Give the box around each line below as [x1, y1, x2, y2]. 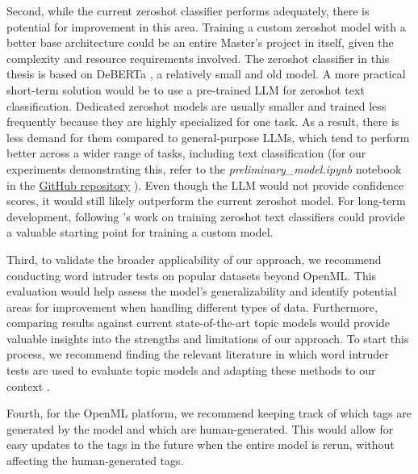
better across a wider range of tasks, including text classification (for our [6, 145, 366, 161]
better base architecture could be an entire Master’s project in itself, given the [6, 34, 394, 51]
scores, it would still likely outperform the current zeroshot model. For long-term [6, 192, 406, 209]
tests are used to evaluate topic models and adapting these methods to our [6, 362, 376, 379]
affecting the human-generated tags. [6, 452, 184, 469]
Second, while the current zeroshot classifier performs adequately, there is [6, 2, 370, 19]
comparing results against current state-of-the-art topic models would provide [6, 314, 391, 331]
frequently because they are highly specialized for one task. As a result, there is [6, 113, 399, 130]
